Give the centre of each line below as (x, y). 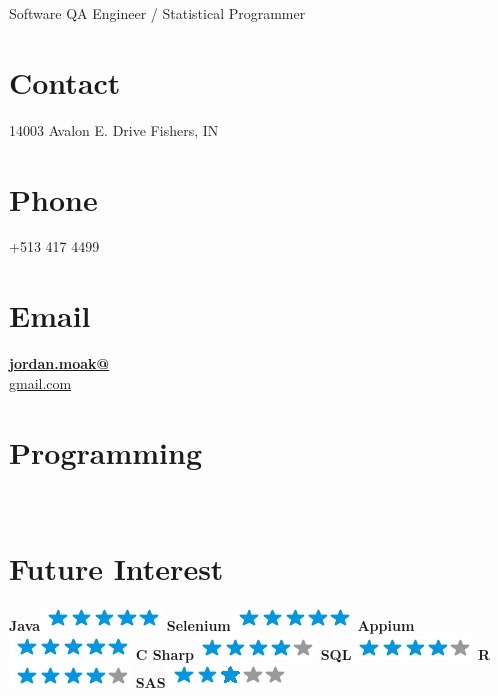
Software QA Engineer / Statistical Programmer (157, 13)
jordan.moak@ (59, 363)
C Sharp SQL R (313, 653)
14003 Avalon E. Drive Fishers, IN (114, 129)
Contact (65, 81)
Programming (105, 451)
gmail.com (40, 382)
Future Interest (116, 568)
